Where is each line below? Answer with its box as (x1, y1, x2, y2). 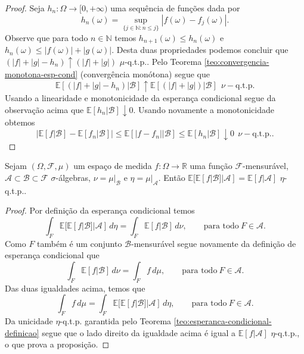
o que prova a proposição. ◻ (5, 338, 110, 350)
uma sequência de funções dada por (110, 2, 240, 14)
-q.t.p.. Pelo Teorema (125, 55, 202, 67)
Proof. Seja (5, 2, 45, 14)
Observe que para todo (5, 31, 88, 43)
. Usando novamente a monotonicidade (133, 103, 275, 115)
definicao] (5, 326, 39, 339)
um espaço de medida (73, 159, 152, 172)
